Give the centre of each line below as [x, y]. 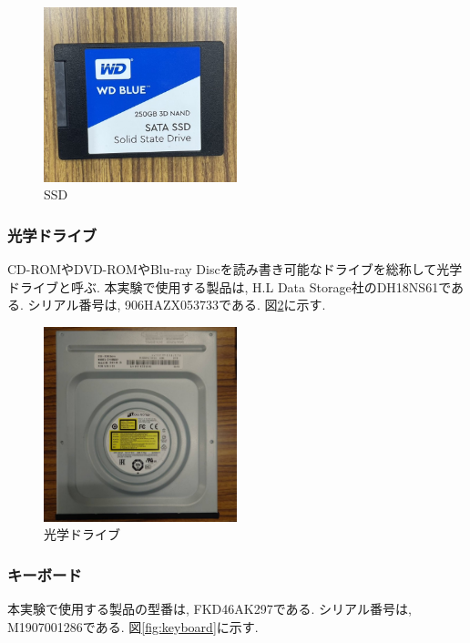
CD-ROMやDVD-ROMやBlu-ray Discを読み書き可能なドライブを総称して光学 [235, 269]
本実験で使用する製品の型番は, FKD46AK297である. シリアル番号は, [209, 609]
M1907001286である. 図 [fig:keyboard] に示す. [133, 626]
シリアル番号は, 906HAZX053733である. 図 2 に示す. [177, 305]
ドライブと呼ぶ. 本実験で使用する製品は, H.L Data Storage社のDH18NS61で [229, 286]
